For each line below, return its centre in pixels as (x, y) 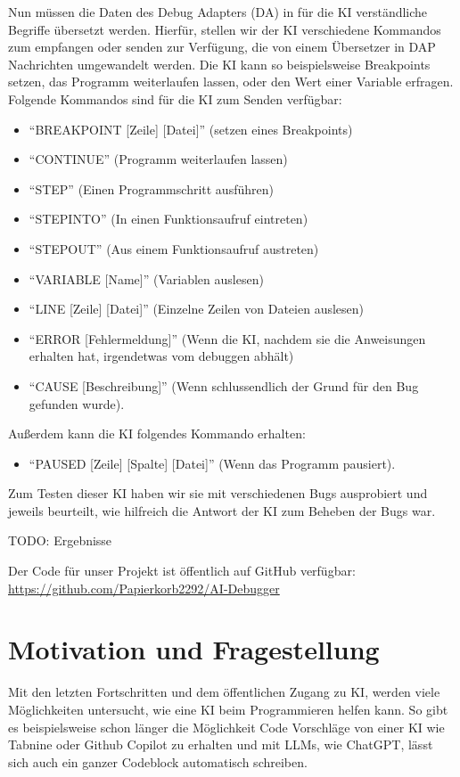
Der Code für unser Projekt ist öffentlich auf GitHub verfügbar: (182, 571)
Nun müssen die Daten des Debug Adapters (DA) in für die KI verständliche (218, 12)
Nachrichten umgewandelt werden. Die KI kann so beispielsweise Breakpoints (219, 64)
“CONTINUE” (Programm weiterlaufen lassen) (158, 159)
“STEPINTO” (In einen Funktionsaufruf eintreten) (168, 219)
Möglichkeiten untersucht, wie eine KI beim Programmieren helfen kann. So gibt (228, 709)
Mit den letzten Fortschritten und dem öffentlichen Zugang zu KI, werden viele (224, 692)
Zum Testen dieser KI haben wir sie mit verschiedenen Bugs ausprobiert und (218, 493)
